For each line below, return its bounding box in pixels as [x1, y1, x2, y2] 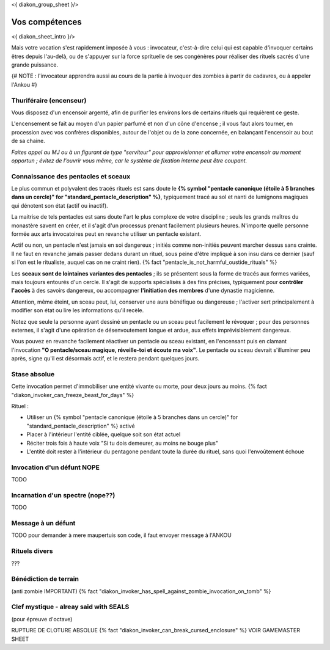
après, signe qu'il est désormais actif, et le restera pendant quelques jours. [11, 355, 200, 362]
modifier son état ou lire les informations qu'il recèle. [11, 307, 144, 314]
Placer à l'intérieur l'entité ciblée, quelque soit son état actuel [26, 431, 181, 438]
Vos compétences [11, 16, 82, 27]
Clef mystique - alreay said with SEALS [11, 602, 130, 611]
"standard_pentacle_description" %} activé [26, 422, 135, 429]
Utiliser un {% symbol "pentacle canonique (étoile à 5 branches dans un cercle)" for [26, 414, 238, 421]
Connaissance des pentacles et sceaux [11, 172, 131, 180]
